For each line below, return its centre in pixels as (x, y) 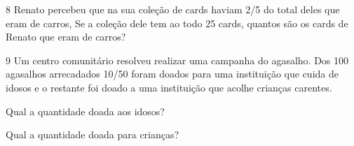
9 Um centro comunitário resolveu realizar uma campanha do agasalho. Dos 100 (177, 60)
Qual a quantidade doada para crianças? (93, 134)
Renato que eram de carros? (66, 37)
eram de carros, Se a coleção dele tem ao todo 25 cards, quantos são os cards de (177, 23)
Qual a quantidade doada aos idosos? (85, 111)
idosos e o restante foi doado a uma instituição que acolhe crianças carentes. (169, 87)
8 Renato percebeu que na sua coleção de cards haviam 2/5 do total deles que (173, 9)
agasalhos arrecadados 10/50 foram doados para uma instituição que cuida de (172, 74)
